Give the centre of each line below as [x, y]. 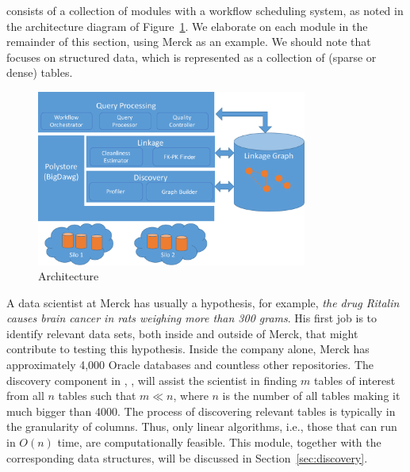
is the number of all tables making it [311, 396]
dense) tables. [40, 72]
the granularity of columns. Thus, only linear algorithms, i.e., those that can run [202, 426]
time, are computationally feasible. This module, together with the [219, 442]
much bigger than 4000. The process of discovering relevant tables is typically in [201, 411]
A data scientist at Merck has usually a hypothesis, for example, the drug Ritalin [203, 302]
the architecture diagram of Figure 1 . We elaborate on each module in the [187, 26]
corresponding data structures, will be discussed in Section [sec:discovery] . [187, 457]
